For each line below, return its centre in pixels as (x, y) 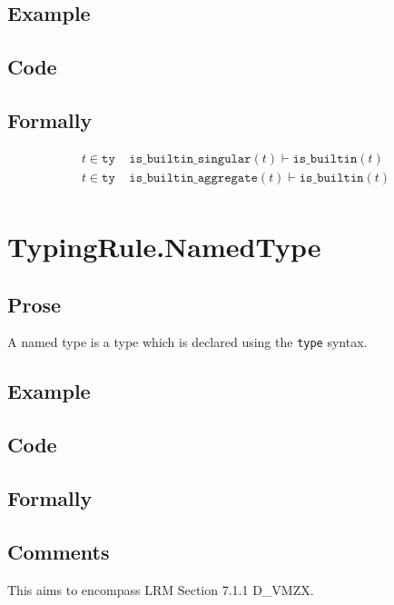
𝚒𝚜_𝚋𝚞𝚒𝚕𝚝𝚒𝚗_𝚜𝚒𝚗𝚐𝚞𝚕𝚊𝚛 (190, 159)
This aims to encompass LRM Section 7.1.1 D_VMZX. (161, 589)
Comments (59, 551)
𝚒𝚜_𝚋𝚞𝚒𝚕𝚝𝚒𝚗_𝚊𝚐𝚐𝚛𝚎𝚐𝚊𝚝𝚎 (193, 178)
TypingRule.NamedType (164, 247)
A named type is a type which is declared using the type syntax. (187, 342)
